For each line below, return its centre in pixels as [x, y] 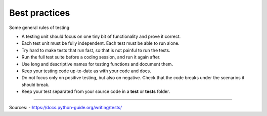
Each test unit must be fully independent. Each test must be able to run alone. [101, 43]
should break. [35, 85]
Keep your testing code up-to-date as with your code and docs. [86, 71]
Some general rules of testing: [40, 28]
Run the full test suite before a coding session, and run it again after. [91, 57]
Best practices [40, 13]
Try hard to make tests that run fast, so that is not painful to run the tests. [96, 50]
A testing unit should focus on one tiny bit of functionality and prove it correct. [101, 36]
